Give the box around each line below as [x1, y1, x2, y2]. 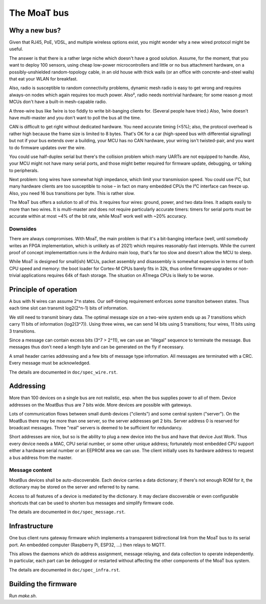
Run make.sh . [9, 593, 37, 599]
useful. [9, 46, 23, 52]
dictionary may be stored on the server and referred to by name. [9, 484, 140, 490]
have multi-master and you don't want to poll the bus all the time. [9, 114, 141, 120]
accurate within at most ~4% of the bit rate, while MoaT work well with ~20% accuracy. [9, 213, 187, 219]
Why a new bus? [9, 26, 61, 35]
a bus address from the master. [9, 454, 73, 460]
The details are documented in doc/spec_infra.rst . [9, 566, 121, 572]
